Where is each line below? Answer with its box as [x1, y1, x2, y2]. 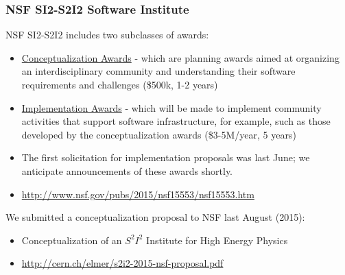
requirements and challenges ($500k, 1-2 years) [21, 77, 218, 91]
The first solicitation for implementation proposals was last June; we [21, 150, 310, 165]
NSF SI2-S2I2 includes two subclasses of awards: [5, 27, 209, 42]
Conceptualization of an [21, 232, 122, 247]
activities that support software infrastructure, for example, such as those [21, 114, 331, 128]
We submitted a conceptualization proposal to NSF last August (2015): [5, 210, 305, 224]
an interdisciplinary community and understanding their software [21, 64, 296, 78]
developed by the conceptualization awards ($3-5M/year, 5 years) [21, 127, 296, 141]
